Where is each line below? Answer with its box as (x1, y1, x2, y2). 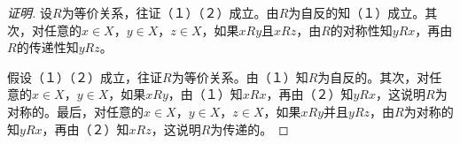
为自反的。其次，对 (317, 67, 430, 86)
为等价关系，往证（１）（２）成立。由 (61, 4, 279, 21)
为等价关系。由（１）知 (171, 67, 308, 86)
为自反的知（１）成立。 (288, 4, 425, 21)
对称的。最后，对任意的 (7, 102, 144, 120)
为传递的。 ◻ (210, 119, 289, 138)
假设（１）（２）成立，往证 (7, 67, 162, 86)
